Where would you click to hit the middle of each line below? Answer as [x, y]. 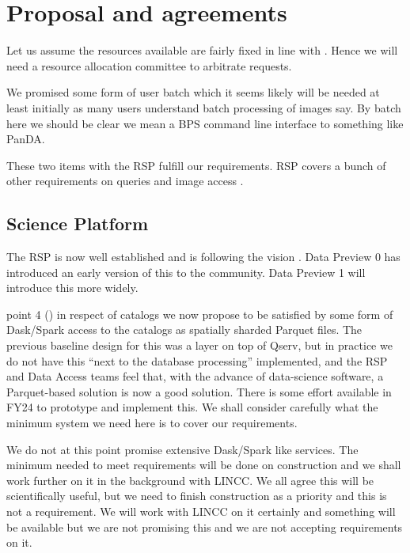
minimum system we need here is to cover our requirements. [152, 423]
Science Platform [78, 223]
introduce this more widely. [72, 288]
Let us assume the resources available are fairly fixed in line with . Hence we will [202, 50]
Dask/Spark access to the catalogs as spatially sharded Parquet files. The [184, 330]
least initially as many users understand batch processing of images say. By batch [204, 107]
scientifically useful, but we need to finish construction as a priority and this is [197, 496]
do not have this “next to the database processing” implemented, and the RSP [197, 360]
